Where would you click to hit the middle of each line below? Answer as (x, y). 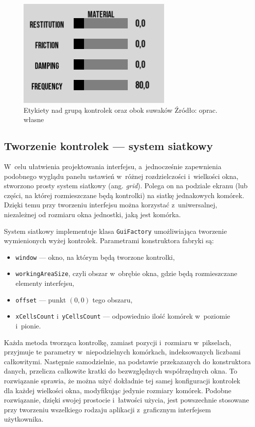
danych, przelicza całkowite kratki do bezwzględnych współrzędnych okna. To (121, 371)
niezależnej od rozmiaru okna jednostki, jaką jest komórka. (93, 214)
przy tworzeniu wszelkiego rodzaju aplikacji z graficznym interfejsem (108, 409)
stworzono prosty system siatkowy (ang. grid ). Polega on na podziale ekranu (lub (126, 186)
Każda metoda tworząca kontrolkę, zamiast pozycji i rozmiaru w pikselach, (118, 342)
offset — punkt (41, 299)
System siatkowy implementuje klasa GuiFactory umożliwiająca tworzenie (115, 231)
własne (34, 119)
